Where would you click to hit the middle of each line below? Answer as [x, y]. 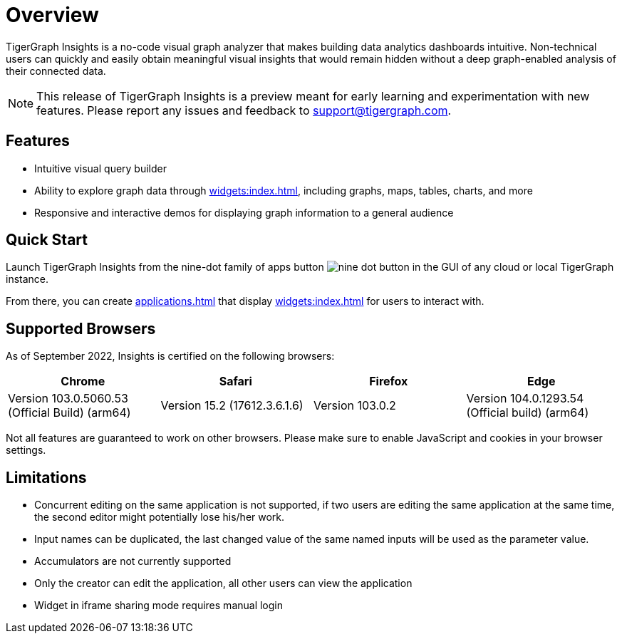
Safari [235, 381]
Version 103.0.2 [355, 406]
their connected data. [56, 71]
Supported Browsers [81, 328]
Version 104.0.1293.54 [525, 399]
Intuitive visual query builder [101, 168]
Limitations [46, 477]
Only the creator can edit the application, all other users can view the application [223, 583]
